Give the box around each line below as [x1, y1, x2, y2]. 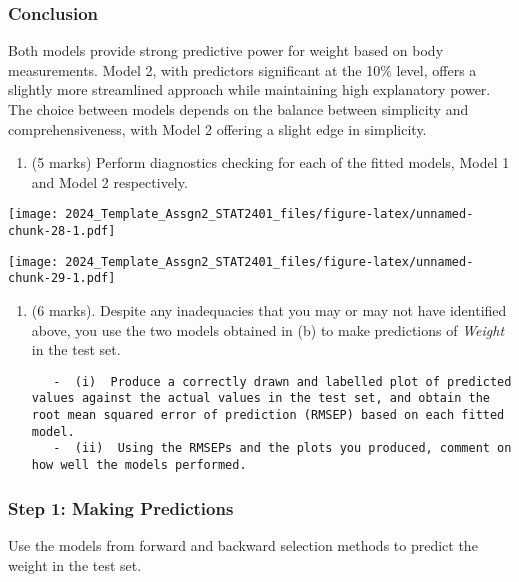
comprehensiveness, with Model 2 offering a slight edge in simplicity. [8, 118, 427, 139]
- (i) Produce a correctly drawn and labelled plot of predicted [53, 374, 512, 389]
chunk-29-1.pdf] [8, 271, 116, 286]
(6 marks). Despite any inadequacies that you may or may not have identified [31, 300, 507, 320]
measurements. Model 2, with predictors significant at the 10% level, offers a [8, 59, 477, 80]
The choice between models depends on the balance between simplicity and [8, 99, 469, 119]
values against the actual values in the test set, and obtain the [31, 391, 490, 406]
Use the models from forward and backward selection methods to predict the [8, 534, 478, 555]
